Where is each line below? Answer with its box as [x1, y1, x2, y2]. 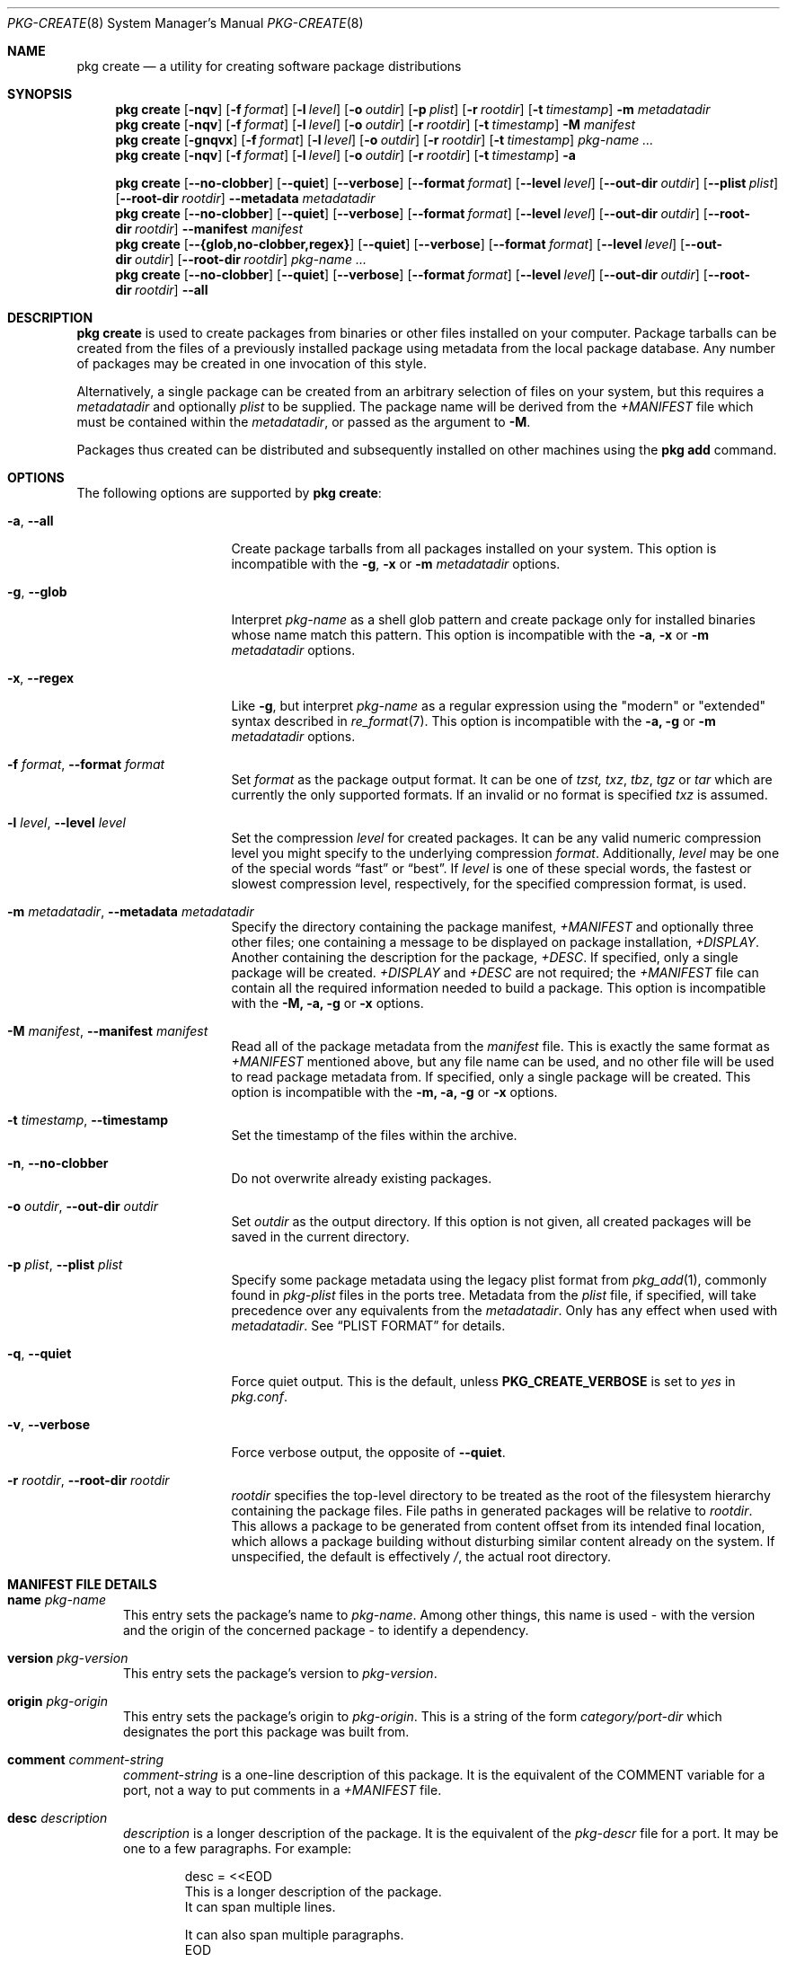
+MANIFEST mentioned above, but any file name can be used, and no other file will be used [231, 1054, 774, 1069]
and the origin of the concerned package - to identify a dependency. [123, 1622, 529, 1638]
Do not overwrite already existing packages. [231, 1171, 492, 1186]
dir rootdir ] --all [115, 282, 208, 297]
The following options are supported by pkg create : [76, 485, 382, 500]
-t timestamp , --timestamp [7, 1112, 169, 1127]
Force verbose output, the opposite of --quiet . [231, 1445, 506, 1460]
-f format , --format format [7, 756, 165, 772]
